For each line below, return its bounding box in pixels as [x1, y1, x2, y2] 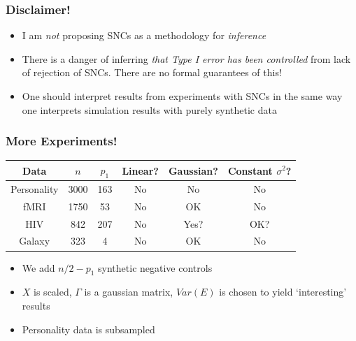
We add [22, 260, 55, 275]
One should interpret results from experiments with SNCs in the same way [22, 89, 343, 103]
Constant [227, 163, 273, 177]
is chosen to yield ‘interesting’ [219, 284, 347, 299]
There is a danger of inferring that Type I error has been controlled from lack [22, 51, 351, 66]
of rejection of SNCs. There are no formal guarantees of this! [22, 65, 282, 80]
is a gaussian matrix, [84, 284, 173, 299]
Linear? [122, 163, 159, 177]
